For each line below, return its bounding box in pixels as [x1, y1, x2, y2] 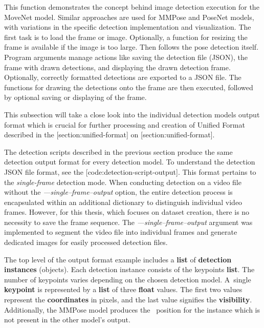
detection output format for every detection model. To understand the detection [4, 156, 255, 167]
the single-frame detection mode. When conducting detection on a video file [4, 176, 241, 187]
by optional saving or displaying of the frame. [4, 92, 147, 102]
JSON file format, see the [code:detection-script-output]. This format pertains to [4, 166, 256, 177]
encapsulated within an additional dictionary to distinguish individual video [4, 196, 243, 207]
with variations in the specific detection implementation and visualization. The [4, 22, 251, 32]
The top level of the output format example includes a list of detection [4, 254, 232, 264]
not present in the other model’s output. [4, 314, 130, 325]
